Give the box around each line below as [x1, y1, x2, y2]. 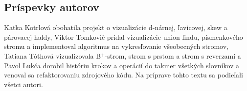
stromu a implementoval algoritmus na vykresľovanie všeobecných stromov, [4, 41, 229, 51]
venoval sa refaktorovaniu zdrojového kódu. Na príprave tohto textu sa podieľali [4, 70, 243, 80]
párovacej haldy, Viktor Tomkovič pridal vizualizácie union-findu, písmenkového [4, 31, 243, 42]
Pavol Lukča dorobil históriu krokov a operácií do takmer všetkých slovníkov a [4, 60, 240, 70]
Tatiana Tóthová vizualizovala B [4, 50, 101, 61]
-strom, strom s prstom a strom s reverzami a [105, 50, 241, 61]
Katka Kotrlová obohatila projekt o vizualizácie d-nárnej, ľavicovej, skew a [4, 22, 227, 32]
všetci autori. [4, 79, 43, 89]
